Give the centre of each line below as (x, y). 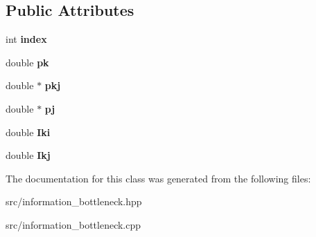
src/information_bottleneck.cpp (73, 224)
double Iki (28, 132)
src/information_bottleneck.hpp (74, 201)
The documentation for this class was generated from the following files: (158, 178)
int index (26, 39)
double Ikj (28, 155)
